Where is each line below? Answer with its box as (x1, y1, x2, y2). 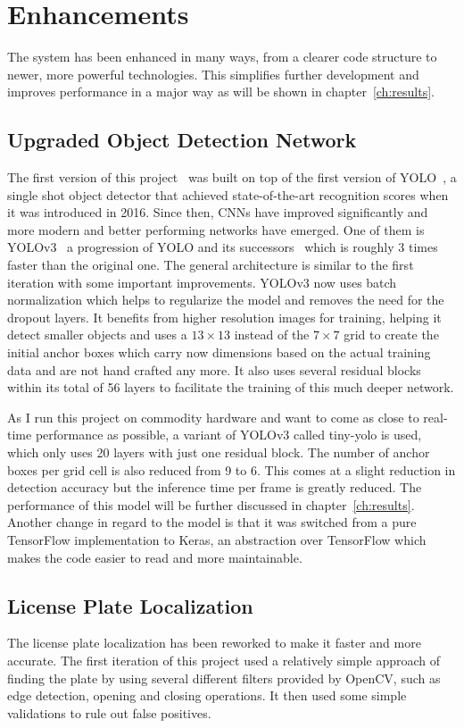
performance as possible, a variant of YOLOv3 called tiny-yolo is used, (35, 425, 422, 444)
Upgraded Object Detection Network (7, 126, 357, 154)
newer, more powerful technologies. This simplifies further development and (7, 64, 419, 83)
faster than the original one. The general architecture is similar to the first (7, 255, 414, 274)
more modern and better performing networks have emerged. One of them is (7, 220, 425, 238)
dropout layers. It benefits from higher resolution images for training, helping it (7, 307, 442, 326)
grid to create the (344, 325, 439, 344)
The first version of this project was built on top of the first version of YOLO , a (7, 168, 457, 187)
